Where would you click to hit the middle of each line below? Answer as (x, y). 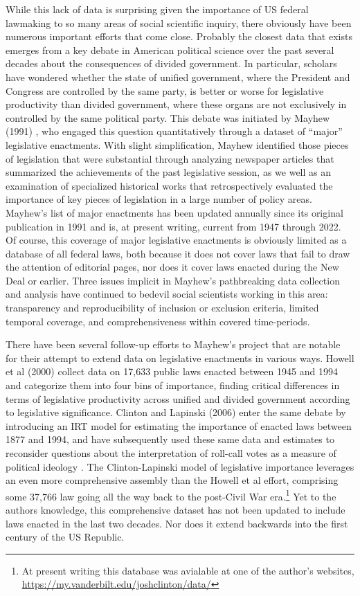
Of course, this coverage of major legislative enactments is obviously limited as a (176, 240)
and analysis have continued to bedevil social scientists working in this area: (167, 294)
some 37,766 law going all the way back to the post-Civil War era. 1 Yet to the (171, 495)
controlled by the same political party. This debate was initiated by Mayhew (168, 117)
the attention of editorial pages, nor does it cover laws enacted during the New (172, 267)
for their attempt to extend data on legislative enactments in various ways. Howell (180, 358)
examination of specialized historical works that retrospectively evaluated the (169, 185)
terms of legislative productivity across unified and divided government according (178, 398)
